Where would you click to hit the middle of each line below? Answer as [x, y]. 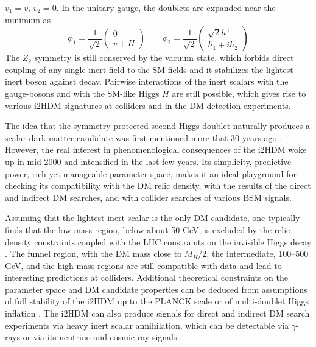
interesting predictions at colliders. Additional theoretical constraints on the [146, 277]
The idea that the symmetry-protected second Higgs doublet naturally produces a [157, 126]
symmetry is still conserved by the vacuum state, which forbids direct [164, 58]
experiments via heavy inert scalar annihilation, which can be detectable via [147, 325]
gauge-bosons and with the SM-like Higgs [82, 93]
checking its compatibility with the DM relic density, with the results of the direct [158, 185]
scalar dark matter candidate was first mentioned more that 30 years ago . [144, 137]
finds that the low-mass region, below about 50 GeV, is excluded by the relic [148, 229]
